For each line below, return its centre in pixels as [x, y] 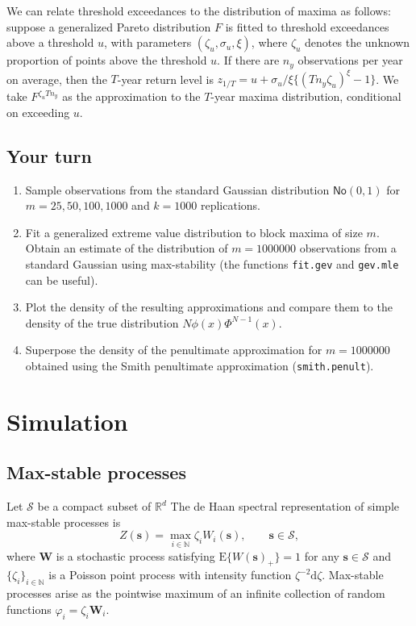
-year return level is [165, 79]
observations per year [350, 60]
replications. [230, 205]
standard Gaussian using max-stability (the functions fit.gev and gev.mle [212, 263]
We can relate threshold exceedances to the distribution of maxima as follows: [199, 10]
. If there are [248, 60]
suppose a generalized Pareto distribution [109, 26]
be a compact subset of [94, 506]
